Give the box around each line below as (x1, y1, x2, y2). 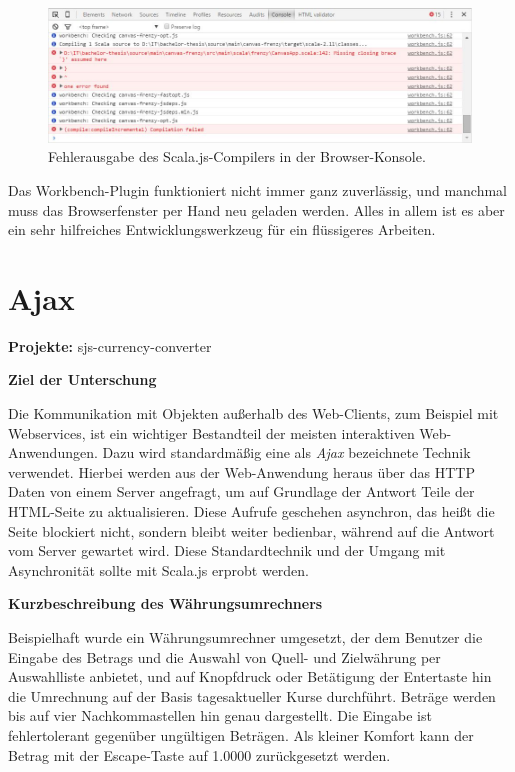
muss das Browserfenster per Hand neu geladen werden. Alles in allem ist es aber (8, 199, 505, 220)
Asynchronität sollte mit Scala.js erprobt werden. (8, 559, 310, 580)
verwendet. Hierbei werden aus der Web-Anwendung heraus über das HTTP (8, 461, 475, 482)
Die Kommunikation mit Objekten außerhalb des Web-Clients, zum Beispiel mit (8, 403, 499, 424)
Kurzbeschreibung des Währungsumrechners (8, 593, 323, 614)
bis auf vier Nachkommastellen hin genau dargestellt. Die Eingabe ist (8, 705, 432, 726)
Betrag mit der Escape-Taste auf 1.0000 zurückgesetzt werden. (8, 744, 391, 765)
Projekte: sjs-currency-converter (8, 335, 212, 356)
